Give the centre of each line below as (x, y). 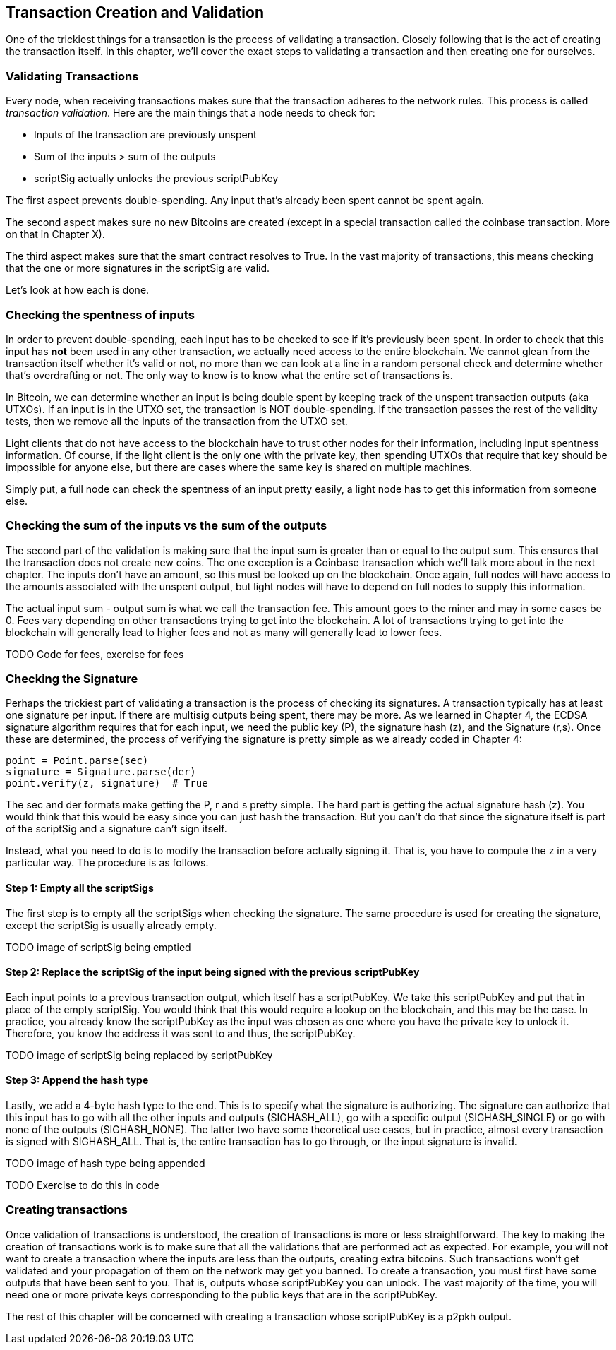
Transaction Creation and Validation (135, 12)
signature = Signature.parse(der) (101, 772)
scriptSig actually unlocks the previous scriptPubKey (156, 179)
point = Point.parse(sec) (77, 761)
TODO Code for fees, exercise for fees (95, 654)
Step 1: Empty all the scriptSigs (80, 888)
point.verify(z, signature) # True (107, 783)
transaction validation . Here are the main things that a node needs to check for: (191, 113)
